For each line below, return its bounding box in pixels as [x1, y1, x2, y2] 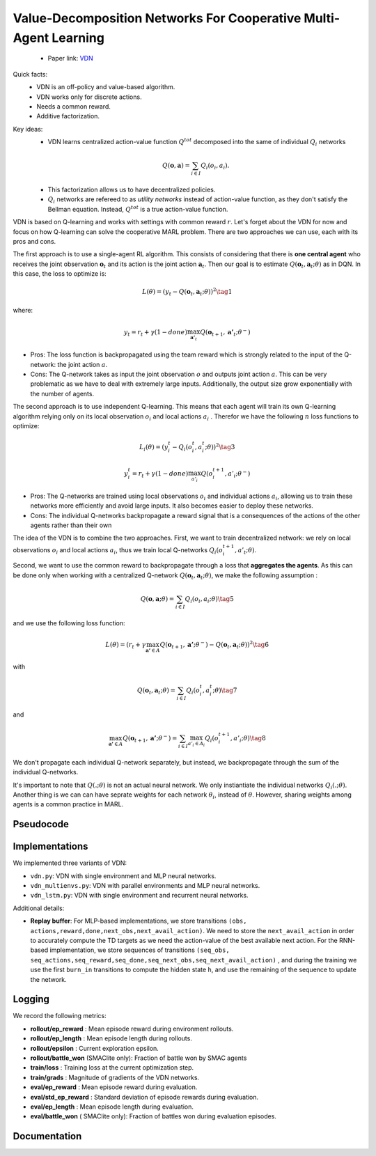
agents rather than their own [30, 521, 112, 529]
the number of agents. [30, 389, 94, 398]
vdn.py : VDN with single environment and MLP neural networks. [30, 871, 217, 880]
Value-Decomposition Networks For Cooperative [13, 10, 301, 26]
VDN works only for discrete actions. [36, 93, 142, 101]
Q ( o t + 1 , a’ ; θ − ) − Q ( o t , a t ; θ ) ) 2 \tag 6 [159, 639, 269, 650]
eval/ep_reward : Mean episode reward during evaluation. [30, 1083, 198, 1091]
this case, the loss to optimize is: [13, 270, 107, 278]
